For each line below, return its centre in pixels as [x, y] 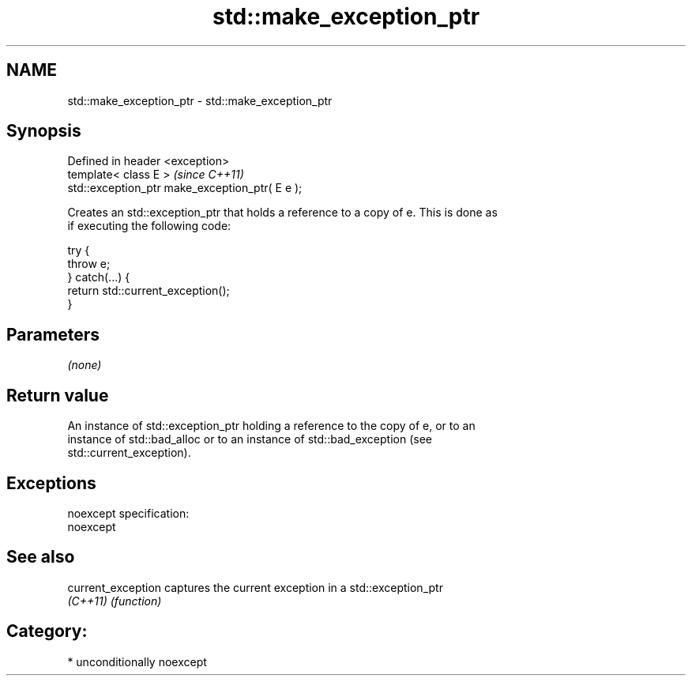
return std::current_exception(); [149, 291]
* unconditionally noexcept [137, 661]
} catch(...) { [99, 277]
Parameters [53, 334]
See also [41, 557]
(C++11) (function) [115, 601]
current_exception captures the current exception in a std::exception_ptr [255, 587]
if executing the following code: [149, 226]
